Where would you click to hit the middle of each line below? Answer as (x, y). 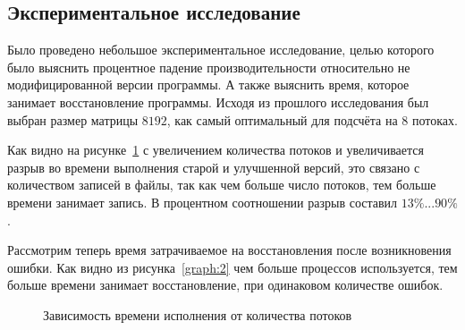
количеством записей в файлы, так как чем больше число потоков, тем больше (222, 185)
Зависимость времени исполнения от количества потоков (198, 314)
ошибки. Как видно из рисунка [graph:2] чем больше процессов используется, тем (232, 267)
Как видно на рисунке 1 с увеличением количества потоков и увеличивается (216, 150)
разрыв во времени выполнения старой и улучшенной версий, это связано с (214, 167)
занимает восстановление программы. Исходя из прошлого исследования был (218, 102)
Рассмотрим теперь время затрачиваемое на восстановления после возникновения (229, 250)
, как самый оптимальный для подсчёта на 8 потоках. (312, 119)
